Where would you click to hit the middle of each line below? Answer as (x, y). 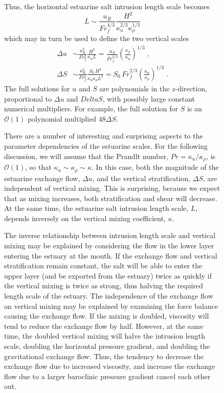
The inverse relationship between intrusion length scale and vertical (110, 235)
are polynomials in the (135, 89)
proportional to (28, 98)
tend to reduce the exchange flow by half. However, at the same (104, 326)
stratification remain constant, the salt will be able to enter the (103, 266)
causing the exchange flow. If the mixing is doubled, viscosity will (107, 316)
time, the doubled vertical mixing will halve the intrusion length (105, 336)
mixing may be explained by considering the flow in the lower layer (109, 245)
